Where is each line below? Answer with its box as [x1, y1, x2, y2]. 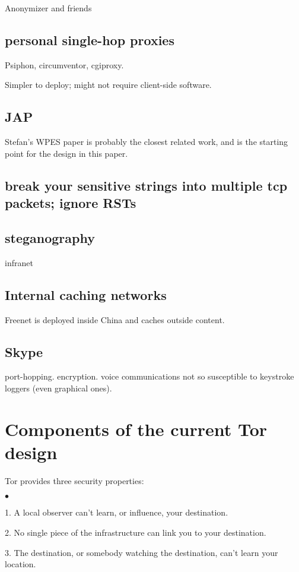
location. [5, 558, 36, 570]
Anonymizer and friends [5, 2, 92, 14]
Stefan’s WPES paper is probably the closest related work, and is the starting [5, 135, 288, 148]
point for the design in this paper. [5, 147, 128, 159]
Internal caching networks [5, 285, 167, 304]
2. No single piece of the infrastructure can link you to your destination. [5, 526, 266, 539]
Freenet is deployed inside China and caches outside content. [5, 313, 225, 325]
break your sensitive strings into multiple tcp [5, 176, 288, 194]
